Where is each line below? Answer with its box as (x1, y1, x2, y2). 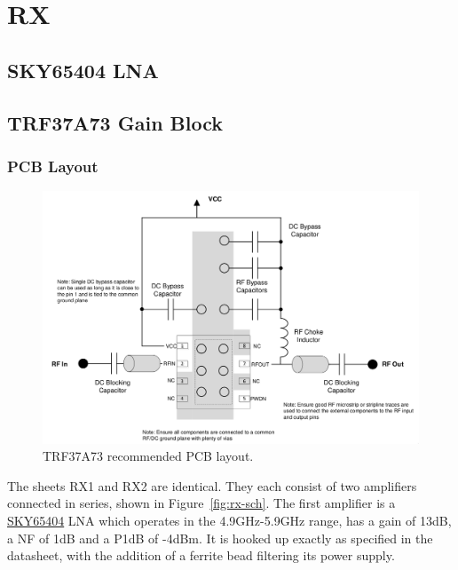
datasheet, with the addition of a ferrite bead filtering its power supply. (7, 546, 395, 565)
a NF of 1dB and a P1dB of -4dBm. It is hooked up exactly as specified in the (7, 528, 433, 547)
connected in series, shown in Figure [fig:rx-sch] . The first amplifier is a (7, 494, 396, 512)
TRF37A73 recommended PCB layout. (43, 447, 254, 465)
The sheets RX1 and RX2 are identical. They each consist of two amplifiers (7, 476, 417, 495)
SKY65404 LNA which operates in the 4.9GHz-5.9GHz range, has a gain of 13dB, (7, 511, 452, 529)
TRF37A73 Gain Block (7, 108, 224, 136)
